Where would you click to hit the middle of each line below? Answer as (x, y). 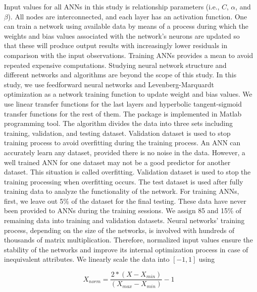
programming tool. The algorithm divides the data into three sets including (119, 123)
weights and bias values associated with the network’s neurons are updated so (122, 35)
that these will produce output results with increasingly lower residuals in (116, 45)
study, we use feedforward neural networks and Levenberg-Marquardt (109, 84)
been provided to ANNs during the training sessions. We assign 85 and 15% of (123, 210)
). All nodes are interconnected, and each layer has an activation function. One (127, 16)
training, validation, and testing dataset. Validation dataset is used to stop (117, 133)
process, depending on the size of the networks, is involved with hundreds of (119, 230)
